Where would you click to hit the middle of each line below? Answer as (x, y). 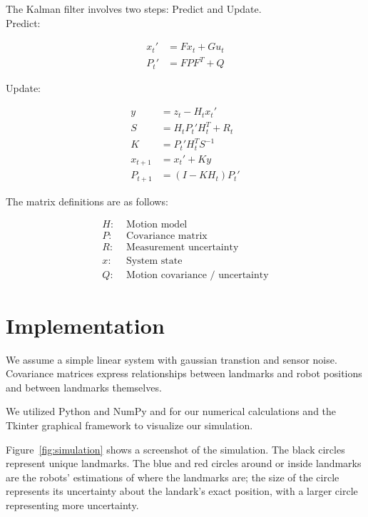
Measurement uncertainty (183, 248)
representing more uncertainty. (72, 505)
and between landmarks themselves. (84, 387)
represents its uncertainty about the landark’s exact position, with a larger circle (182, 491)
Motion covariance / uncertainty (198, 276)
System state (154, 261)
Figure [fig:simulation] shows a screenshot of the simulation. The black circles (175, 449)
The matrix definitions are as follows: (87, 201)
